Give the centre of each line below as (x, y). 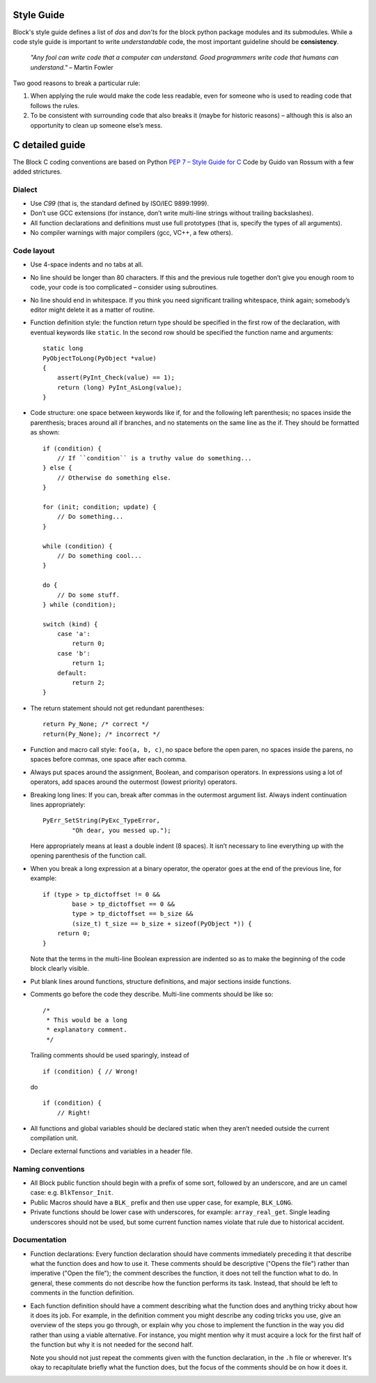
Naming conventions (49, 1169)
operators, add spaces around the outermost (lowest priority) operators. (134, 782)
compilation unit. (54, 1138)
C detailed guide (49, 145)
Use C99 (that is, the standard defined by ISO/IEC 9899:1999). (119, 204)
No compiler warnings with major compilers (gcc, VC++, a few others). (132, 233)
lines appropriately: (58, 804)
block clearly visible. (60, 969)
